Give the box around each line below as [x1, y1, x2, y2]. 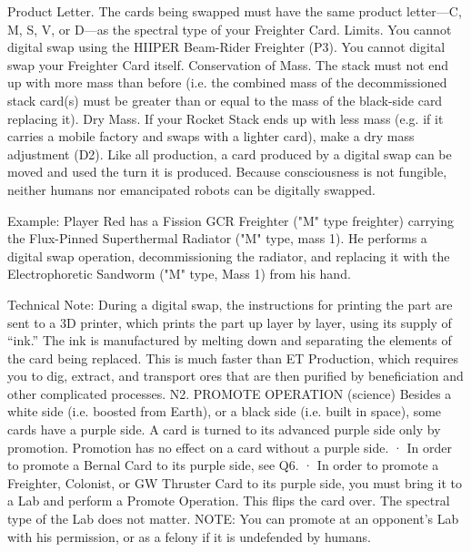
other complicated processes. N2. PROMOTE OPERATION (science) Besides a [7, 383, 452, 403]
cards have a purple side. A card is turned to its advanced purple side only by [7, 420, 441, 439]
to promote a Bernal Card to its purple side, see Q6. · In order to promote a [7, 455, 439, 475]
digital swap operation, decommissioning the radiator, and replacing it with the [7, 246, 450, 265]
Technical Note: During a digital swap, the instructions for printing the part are [7, 294, 453, 313]
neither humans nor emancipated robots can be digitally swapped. [7, 179, 376, 199]
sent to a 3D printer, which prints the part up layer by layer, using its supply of [7, 312, 452, 332]
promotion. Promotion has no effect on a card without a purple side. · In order [7, 437, 453, 456]
